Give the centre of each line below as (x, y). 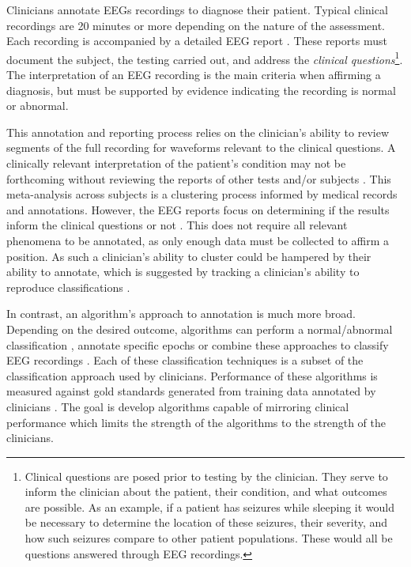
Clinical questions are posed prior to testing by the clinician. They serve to (206, 476)
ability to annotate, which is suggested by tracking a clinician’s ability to (183, 272)
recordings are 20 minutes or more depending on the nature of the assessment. (196, 25)
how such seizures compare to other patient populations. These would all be (209, 538)
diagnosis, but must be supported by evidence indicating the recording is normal (201, 90)
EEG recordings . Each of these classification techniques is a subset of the (185, 360)
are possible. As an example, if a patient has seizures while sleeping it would (210, 507)
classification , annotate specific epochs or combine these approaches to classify (198, 344)
